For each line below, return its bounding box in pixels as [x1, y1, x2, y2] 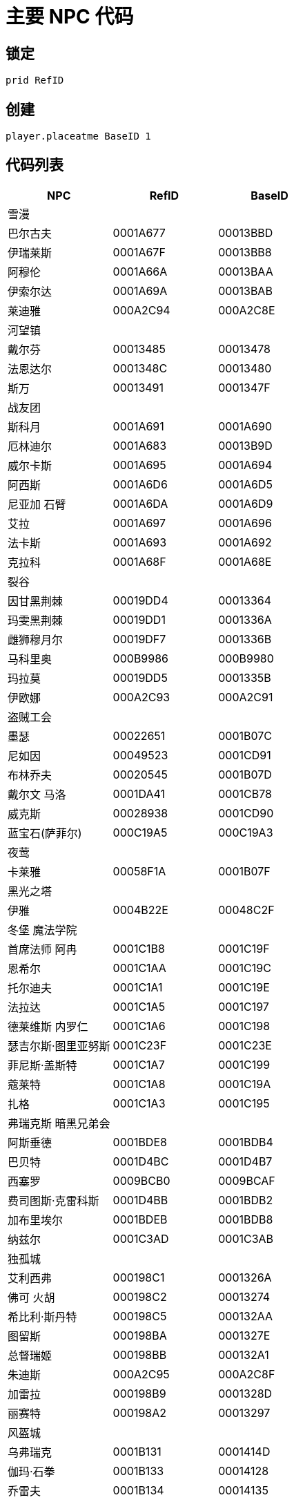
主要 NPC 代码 [6, 5, 134, 28]
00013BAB [218, 283, 273, 298]
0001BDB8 [218, 1212, 273, 1226]
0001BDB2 [218, 1192, 273, 1207]
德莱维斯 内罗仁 [8, 1019, 88, 1034]
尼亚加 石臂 [8, 497, 66, 511]
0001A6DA [112, 496, 168, 511]
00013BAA [218, 264, 273, 278]
